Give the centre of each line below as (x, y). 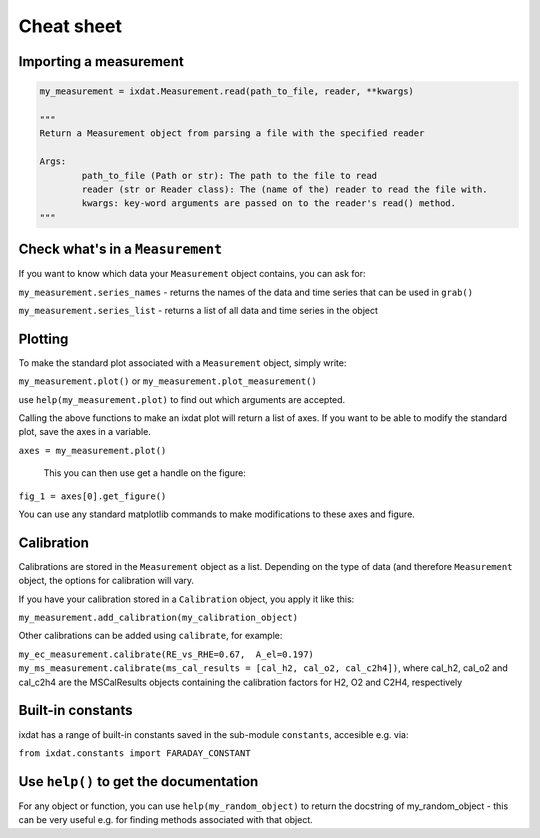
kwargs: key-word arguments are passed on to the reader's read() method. (269, 203)
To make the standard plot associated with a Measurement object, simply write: (182, 362)
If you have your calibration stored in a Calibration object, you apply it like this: (186, 599)
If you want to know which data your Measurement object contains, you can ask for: (192, 274)
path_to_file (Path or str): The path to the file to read (229, 175)
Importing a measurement (101, 61)
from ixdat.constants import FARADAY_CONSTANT (134, 753)
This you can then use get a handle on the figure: (145, 473)
